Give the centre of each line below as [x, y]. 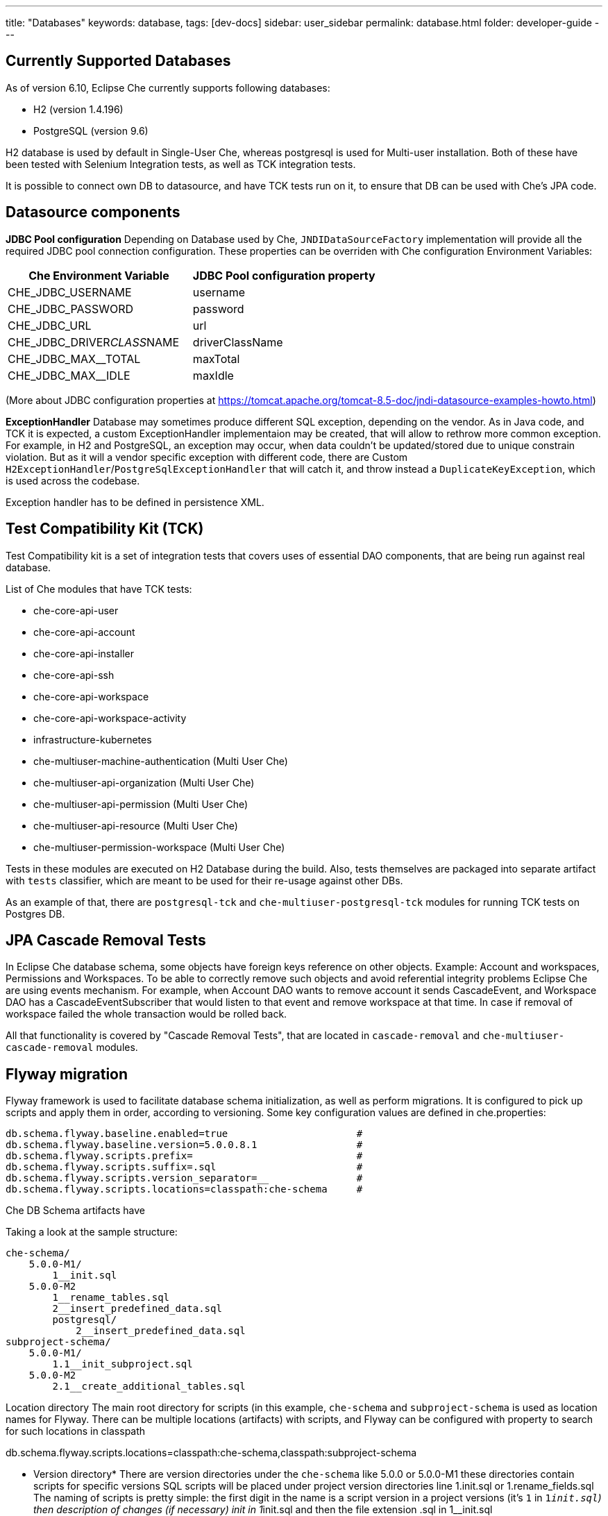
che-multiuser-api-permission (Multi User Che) [141, 804]
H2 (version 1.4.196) [78, 109]
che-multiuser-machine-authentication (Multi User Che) [161, 761]
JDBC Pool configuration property [284, 275]
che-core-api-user [76, 610]
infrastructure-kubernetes [93, 739]
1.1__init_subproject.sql [123, 1364]
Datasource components [93, 212]
